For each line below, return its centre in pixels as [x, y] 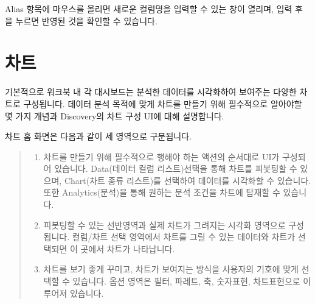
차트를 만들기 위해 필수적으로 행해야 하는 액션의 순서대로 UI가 [161, 156]
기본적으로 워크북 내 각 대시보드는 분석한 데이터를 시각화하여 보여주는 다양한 [151, 92]
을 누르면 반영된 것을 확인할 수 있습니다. [81, 20]
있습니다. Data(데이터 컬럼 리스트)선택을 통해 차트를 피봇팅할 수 [176, 168]
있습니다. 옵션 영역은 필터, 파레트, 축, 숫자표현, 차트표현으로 [186, 281]
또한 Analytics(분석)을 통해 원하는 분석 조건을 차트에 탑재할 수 [162, 192]
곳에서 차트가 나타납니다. [128, 248]
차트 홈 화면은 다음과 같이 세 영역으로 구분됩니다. [99, 136]
